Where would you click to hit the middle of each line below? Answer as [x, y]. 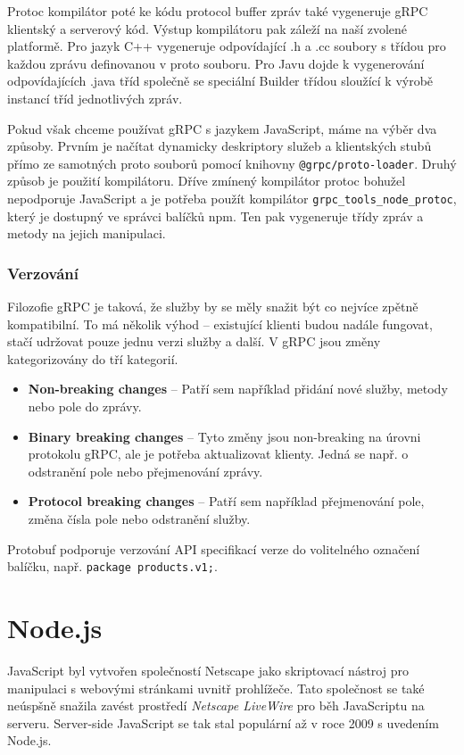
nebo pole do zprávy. [85, 407]
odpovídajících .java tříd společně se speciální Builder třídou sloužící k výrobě [220, 81]
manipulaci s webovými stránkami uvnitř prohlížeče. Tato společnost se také [216, 688]
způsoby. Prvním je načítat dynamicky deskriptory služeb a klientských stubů [220, 146]
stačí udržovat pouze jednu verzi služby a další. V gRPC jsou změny [194, 341]
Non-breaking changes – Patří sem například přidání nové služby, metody [238, 389]
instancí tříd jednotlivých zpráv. [95, 98]
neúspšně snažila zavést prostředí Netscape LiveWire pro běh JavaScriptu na [216, 705]
